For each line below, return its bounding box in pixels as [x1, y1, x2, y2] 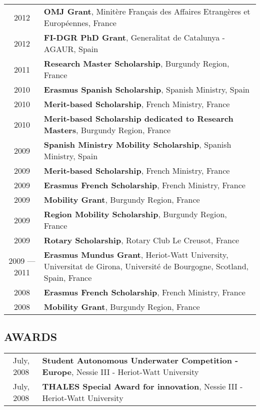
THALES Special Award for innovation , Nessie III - [42, 380, 243, 392]
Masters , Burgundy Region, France [43, 124, 171, 136]
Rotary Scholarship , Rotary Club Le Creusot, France [43, 234, 239, 246]
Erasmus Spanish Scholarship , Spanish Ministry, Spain [43, 84, 249, 95]
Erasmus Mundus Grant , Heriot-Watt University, [43, 249, 228, 260]
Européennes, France [43, 17, 116, 29]
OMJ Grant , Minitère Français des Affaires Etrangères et [43, 6, 250, 17]
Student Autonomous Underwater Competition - [42, 354, 238, 366]
